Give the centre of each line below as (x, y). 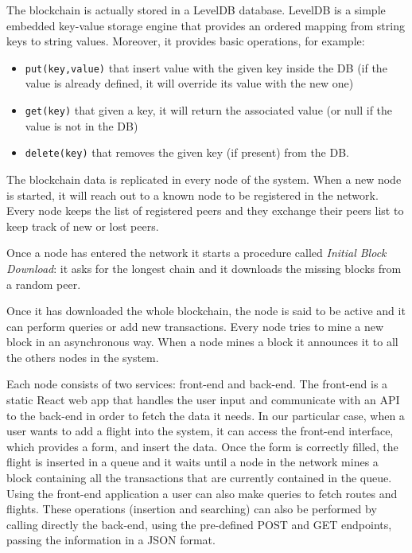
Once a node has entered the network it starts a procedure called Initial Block (196, 253)
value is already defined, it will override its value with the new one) (189, 83)
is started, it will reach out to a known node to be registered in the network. (192, 195)
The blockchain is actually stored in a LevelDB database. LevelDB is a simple (196, 10)
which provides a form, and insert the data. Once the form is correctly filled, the (202, 446)
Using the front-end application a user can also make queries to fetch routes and (202, 493)
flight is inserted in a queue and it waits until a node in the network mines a (192, 462)
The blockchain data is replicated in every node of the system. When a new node (204, 179)
